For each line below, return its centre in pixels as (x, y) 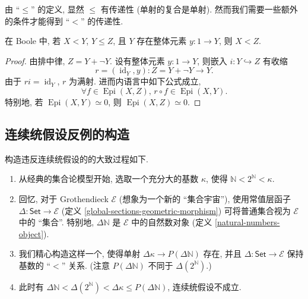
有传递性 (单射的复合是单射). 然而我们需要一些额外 (199, 9)
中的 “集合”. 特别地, (56, 222)
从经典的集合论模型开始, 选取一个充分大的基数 (109, 179)
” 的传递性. (102, 21)
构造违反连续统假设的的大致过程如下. (77, 158)
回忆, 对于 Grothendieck (63, 198)
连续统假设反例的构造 (67, 133)
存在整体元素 (162, 41)
